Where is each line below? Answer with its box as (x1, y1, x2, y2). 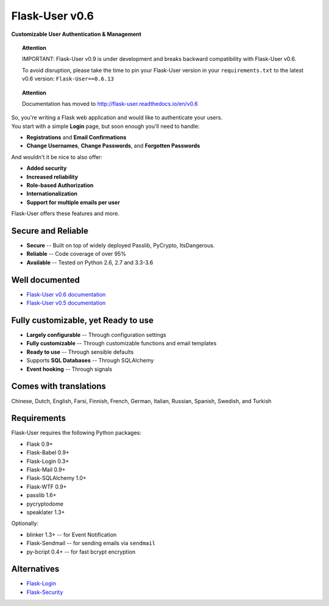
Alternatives (11, 564, 60, 574)
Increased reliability (26, 173, 79, 180)
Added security (26, 164, 67, 172)
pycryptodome (26, 500, 64, 507)
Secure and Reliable (11, 226, 88, 236)
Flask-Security (26, 588, 63, 596)
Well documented (11, 275, 80, 285)
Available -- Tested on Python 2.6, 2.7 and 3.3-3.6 (26, 259, 154, 266)
